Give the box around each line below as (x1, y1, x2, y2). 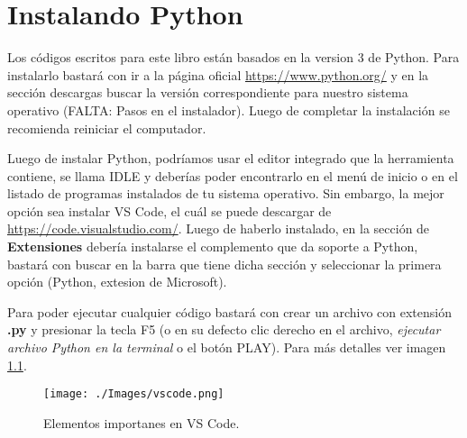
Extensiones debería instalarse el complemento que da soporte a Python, (7, 237, 418, 256)
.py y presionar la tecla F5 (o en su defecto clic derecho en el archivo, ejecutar (7, 320, 441, 339)
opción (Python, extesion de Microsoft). (7, 272, 227, 291)
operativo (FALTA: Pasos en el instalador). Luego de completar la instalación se (7, 100, 450, 119)
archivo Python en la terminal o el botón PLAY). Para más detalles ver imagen (7, 338, 446, 357)
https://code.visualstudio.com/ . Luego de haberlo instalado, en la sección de (7, 219, 430, 238)
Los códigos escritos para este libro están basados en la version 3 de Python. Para (7, 48, 460, 67)
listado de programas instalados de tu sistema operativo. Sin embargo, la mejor (7, 184, 444, 203)
